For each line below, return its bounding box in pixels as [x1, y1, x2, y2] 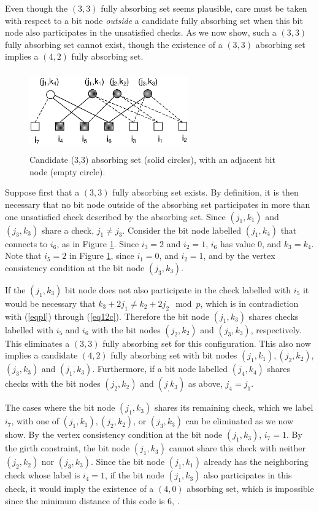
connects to [5, 237, 48, 250]
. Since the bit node [90, 455, 165, 468]
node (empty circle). [29, 165, 106, 178]
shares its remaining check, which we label [154, 401, 313, 414]
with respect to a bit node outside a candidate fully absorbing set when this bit [5, 14, 303, 26]
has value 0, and [220, 237, 282, 250]
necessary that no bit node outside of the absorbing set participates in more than [5, 197, 310, 210]
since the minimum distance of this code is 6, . [5, 494, 180, 507]
